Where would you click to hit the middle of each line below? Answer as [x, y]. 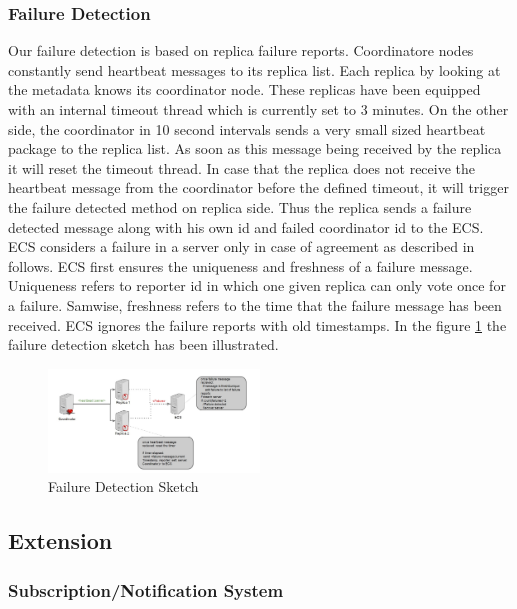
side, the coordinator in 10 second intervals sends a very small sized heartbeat [247, 128]
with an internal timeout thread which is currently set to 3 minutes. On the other [258, 109]
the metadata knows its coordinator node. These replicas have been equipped [244, 89]
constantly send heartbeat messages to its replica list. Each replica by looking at [254, 69]
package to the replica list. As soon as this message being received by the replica [255, 148]
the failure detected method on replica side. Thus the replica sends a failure [240, 206]
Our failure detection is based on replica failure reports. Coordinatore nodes [241, 50]
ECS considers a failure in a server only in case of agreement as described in [241, 246]
